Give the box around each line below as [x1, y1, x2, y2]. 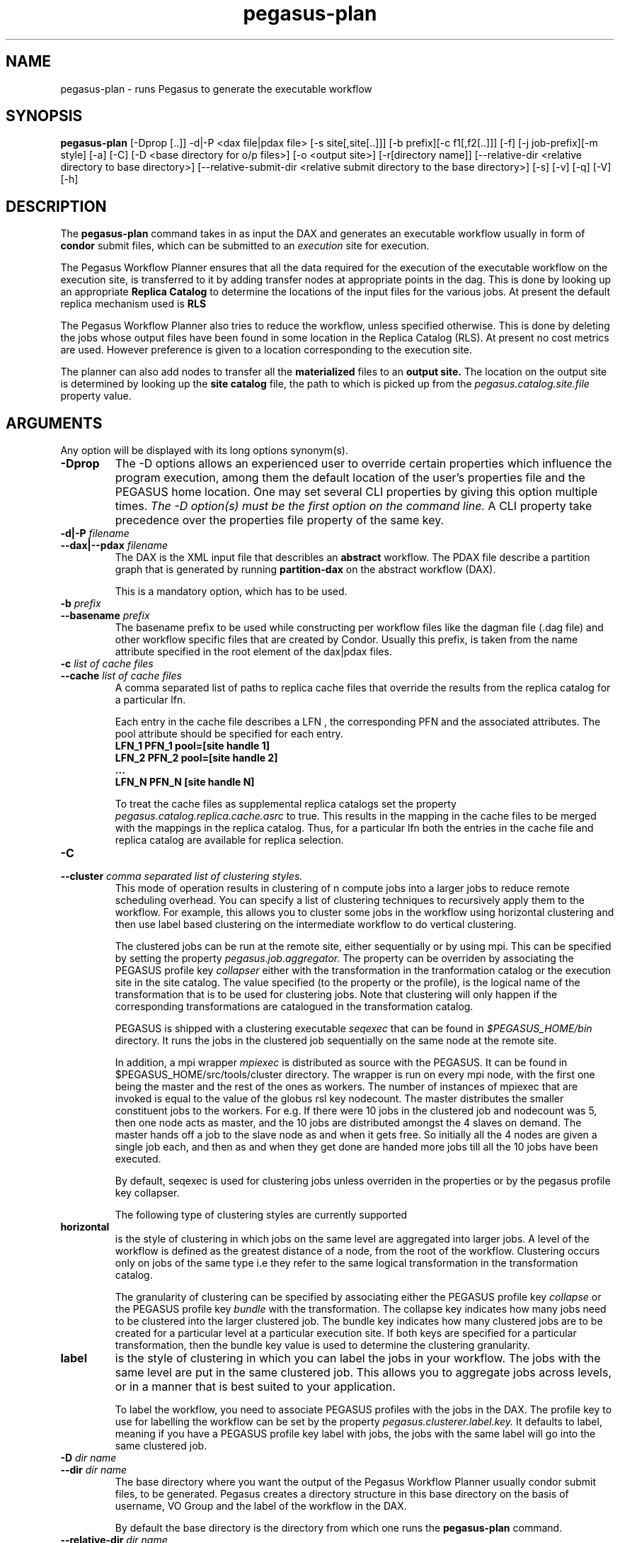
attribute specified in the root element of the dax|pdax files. [115, 645, 392, 658]
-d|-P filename [60, 527, 130, 540]
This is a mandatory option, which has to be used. [115, 585, 348, 598]
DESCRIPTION [6, 197, 107, 215]
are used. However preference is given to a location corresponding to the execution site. [60, 344, 473, 356]
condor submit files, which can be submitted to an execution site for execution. [60, 239, 430, 252]
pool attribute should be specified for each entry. [115, 728, 343, 740]
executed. [115, 1153, 161, 1165]
